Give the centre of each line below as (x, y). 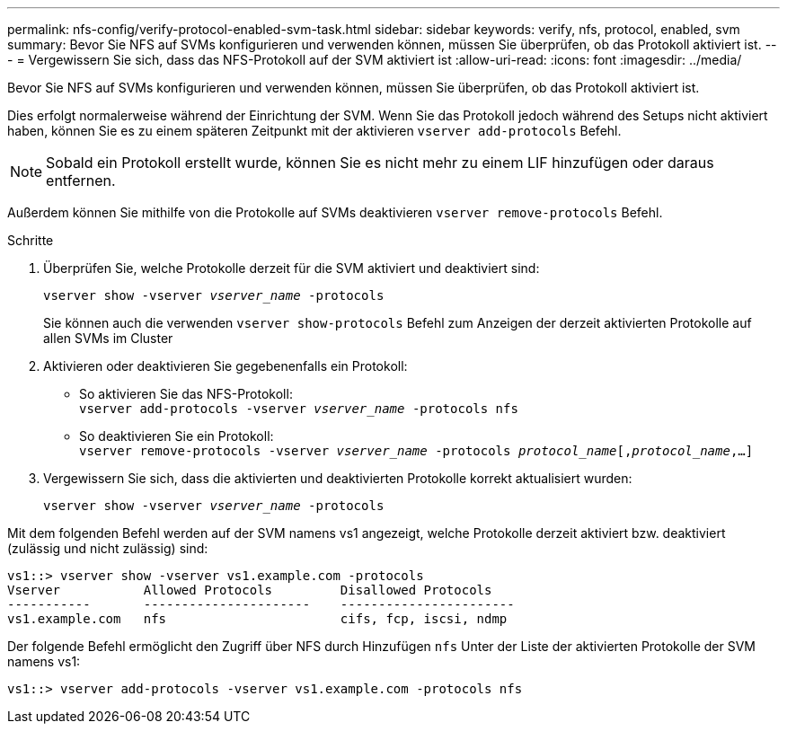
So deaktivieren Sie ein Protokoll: (177, 436)
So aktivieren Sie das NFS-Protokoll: (186, 394)
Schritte (31, 240)
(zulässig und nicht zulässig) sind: (108, 548)
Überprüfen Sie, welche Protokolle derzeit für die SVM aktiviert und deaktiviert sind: (292, 268)
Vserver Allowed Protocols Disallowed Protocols (250, 590)
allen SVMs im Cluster (108, 338)
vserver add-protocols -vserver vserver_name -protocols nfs (299, 409)
